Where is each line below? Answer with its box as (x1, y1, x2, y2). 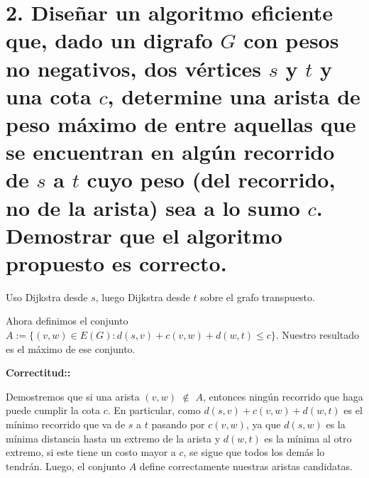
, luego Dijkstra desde (95, 289, 190, 304)
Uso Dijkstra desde (6, 289, 88, 304)
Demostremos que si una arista (6, 389, 140, 403)
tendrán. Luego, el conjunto (6, 458, 126, 473)
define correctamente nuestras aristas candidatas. (139, 458, 353, 473)
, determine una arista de (107, 81, 360, 110)
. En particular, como (107, 403, 201, 418)
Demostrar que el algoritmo (6, 220, 282, 249)
